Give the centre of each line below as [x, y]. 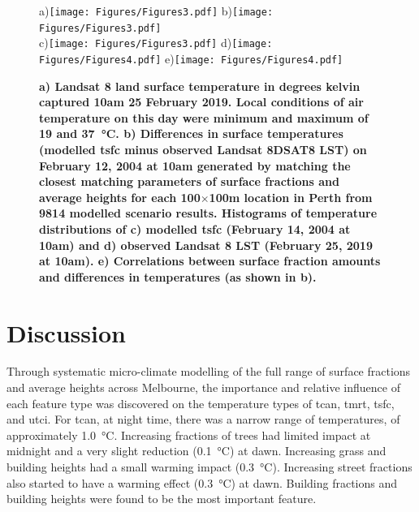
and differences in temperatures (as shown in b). [178, 276]
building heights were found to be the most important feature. [162, 499]
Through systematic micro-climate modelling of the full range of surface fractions [209, 371]
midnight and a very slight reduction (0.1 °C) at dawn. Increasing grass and [197, 451]
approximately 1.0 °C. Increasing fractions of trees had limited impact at [189, 435]
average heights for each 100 [120, 197]
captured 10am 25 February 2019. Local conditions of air [201, 102]
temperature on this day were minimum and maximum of [204, 117]
